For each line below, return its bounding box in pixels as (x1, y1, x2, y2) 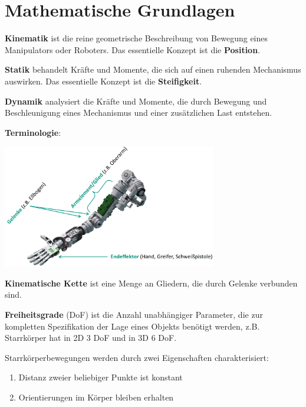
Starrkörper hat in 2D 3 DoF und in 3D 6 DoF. (5, 331, 177, 344)
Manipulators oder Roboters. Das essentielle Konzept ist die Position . (5, 43, 261, 56)
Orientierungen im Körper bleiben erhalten (18, 390, 174, 403)
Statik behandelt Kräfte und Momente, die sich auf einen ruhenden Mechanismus (5, 63, 301, 76)
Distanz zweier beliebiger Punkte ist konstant (18, 371, 183, 383)
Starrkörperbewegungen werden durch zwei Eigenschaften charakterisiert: (5, 351, 269, 363)
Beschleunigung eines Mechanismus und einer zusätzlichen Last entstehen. (5, 106, 272, 119)
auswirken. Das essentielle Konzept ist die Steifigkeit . (5, 74, 202, 87)
